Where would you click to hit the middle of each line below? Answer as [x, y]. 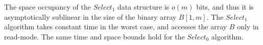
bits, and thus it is [225, 7]
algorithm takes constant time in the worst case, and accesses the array [116, 27]
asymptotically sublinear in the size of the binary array [90, 16]
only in [248, 27]
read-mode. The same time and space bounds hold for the [94, 36]
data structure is [143, 7]
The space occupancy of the [48, 7]
